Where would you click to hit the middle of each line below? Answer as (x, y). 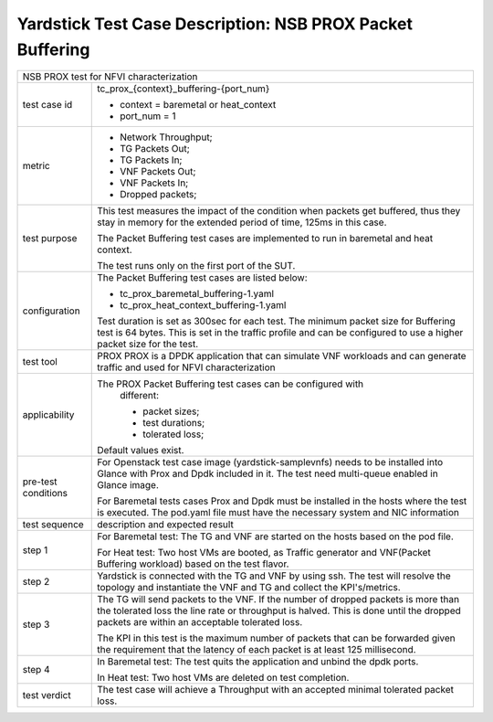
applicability (48, 415)
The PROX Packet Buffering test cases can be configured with (231, 384)
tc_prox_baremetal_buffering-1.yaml (197, 294)
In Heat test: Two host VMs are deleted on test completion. (223, 678)
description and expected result (166, 525)
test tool (40, 362)
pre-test (40, 482)
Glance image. (128, 485)
